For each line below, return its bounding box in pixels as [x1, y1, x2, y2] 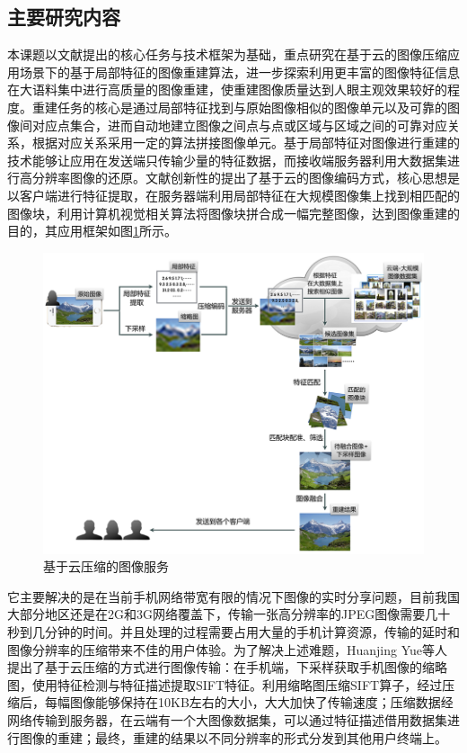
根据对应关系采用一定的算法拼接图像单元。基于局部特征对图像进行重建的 [31, 133, 460, 152]
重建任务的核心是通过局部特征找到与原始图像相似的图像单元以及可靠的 [31, 97, 447, 116]
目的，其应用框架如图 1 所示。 [7, 221, 177, 240]
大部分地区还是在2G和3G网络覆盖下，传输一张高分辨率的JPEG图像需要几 [7, 605, 438, 623]
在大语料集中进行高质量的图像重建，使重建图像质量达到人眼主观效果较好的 [7, 80, 447, 99]
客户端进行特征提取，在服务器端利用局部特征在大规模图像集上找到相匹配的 [19, 185, 460, 204]
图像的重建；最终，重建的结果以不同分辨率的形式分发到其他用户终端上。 [19, 728, 447, 747]
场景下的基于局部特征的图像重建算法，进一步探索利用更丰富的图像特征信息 [19, 62, 460, 81]
